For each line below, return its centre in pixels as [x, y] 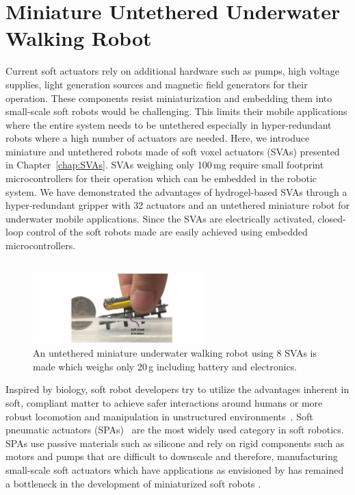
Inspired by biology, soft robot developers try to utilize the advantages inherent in [177, 389]
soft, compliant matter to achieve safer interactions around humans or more [164, 402]
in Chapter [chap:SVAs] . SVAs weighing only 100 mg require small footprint [165, 165]
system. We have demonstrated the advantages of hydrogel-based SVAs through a [176, 191]
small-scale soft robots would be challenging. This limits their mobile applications [176, 111]
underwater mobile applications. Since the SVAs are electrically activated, [160, 218]
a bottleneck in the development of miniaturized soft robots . [133, 483]
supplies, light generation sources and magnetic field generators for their [157, 84]
